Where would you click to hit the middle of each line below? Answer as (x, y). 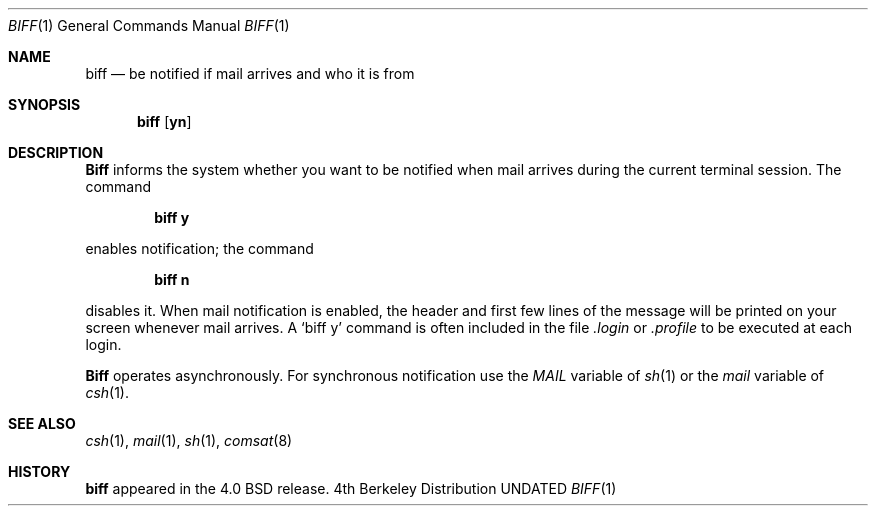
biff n (172, 279)
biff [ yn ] (164, 121)
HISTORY (39, 471)
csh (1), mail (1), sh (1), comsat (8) (189, 440)
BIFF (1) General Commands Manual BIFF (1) (149, 25)
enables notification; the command (199, 248)
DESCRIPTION (56, 152)
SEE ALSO (42, 423)
